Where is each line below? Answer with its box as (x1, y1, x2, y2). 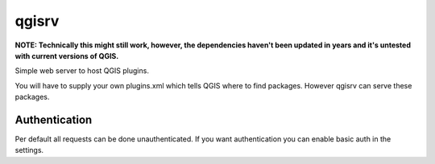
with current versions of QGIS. (14, 51, 119, 60)
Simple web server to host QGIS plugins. (14, 66, 149, 76)
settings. (14, 146, 44, 155)
